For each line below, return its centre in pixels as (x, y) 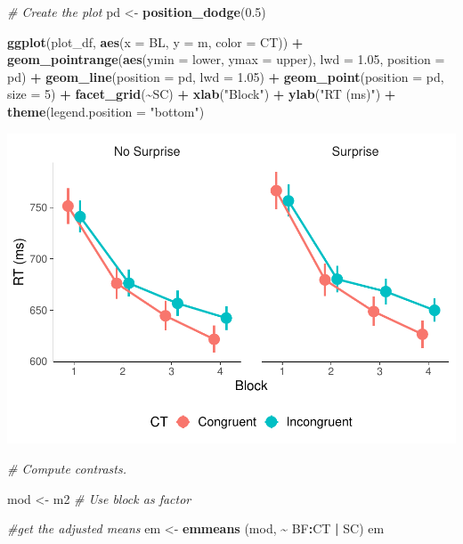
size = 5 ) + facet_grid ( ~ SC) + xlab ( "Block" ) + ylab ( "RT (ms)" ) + (202, 94)
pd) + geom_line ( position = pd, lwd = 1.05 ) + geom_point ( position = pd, (226, 76)
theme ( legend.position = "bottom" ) (106, 111)
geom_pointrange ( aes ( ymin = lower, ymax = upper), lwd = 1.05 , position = (226, 59)
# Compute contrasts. (67, 469)
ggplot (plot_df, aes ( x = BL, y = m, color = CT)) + (155, 41)
